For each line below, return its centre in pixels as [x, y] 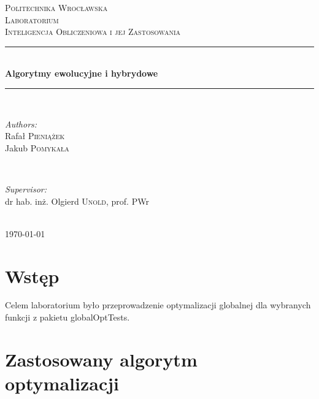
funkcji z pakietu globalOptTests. [67, 317]
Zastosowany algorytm [101, 359]
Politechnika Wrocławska [56, 7]
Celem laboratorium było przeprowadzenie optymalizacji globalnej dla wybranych [158, 305]
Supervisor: [26, 188]
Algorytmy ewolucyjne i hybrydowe [82, 73]
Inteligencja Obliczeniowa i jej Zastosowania [93, 32]
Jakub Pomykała [37, 147]
